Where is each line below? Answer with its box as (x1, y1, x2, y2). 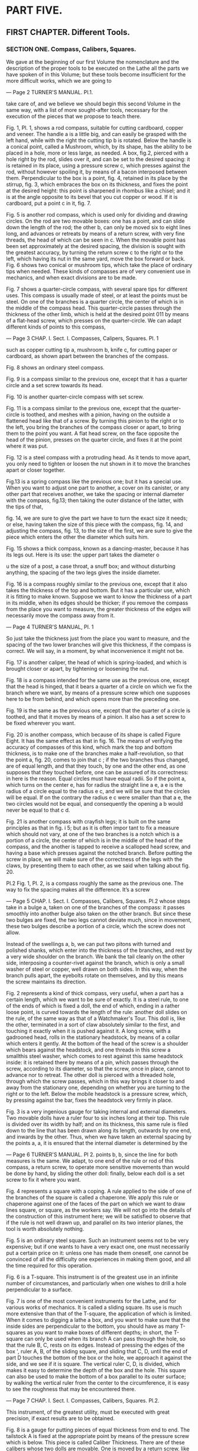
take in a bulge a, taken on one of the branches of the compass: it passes (6, 903, 185, 911)
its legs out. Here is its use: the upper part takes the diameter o (6, 551, 160, 558)
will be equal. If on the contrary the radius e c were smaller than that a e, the (6, 794, 192, 801)
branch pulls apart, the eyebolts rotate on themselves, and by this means (6, 971, 184, 979)
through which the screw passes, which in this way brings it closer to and (6, 1077, 185, 1085)
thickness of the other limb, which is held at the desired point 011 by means (6, 310, 189, 317)
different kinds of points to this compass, (6, 323, 106, 330)
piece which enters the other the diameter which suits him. (6, 533, 149, 540)
